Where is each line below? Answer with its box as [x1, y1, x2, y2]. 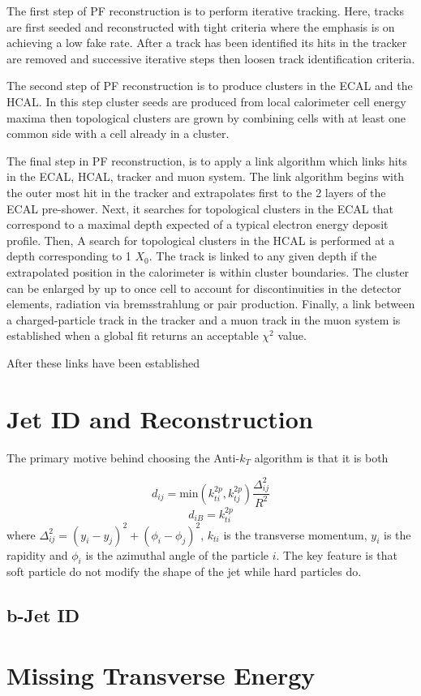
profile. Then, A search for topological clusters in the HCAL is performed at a [6, 231, 395, 248]
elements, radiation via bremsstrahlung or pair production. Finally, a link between [6, 295, 415, 312]
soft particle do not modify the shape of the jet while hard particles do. [6, 563, 362, 580]
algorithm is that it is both [254, 449, 389, 466]
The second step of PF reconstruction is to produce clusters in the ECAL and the [6, 77, 413, 94]
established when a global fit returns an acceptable [6, 327, 259, 344]
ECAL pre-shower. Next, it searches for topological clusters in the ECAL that [6, 200, 393, 217]
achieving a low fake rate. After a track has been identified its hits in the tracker [6, 34, 407, 51]
